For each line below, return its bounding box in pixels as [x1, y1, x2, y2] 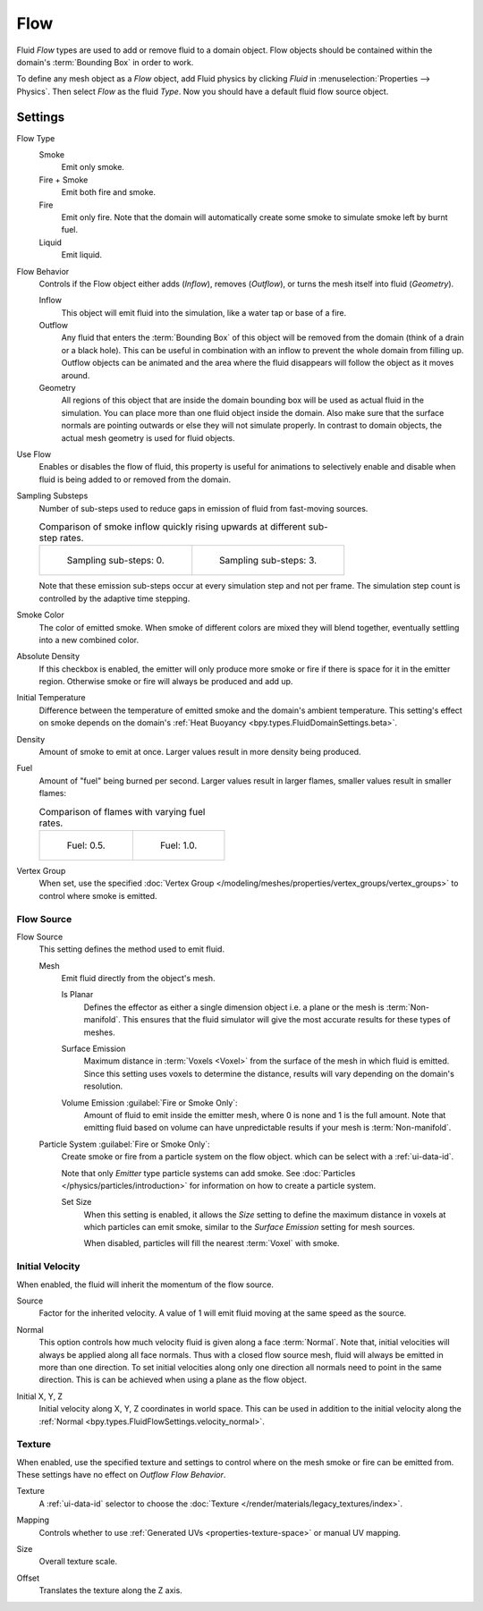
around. [61, 369, 90, 380]
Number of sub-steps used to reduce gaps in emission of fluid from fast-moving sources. [38, 503, 369, 513]
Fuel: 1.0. [159, 839, 198, 852]
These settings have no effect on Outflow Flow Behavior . [16, 1470, 226, 1480]
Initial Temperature [16, 692, 86, 703]
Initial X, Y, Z [16, 1391, 63, 1402]
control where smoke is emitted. [38, 890, 157, 901]
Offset [16, 1573, 40, 1583]
